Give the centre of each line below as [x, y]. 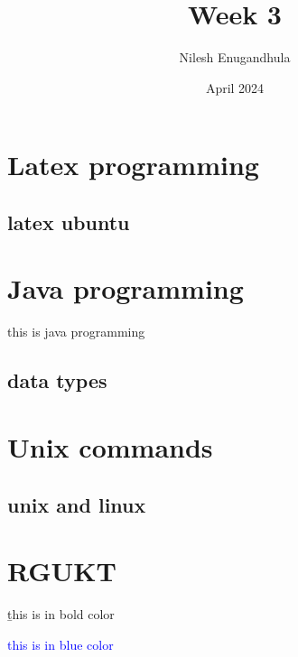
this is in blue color [61, 644]
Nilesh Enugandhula [235, 57]
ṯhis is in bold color [61, 614]
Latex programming [133, 165]
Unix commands [110, 446]
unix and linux [77, 504]
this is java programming [76, 332]
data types [57, 380]
